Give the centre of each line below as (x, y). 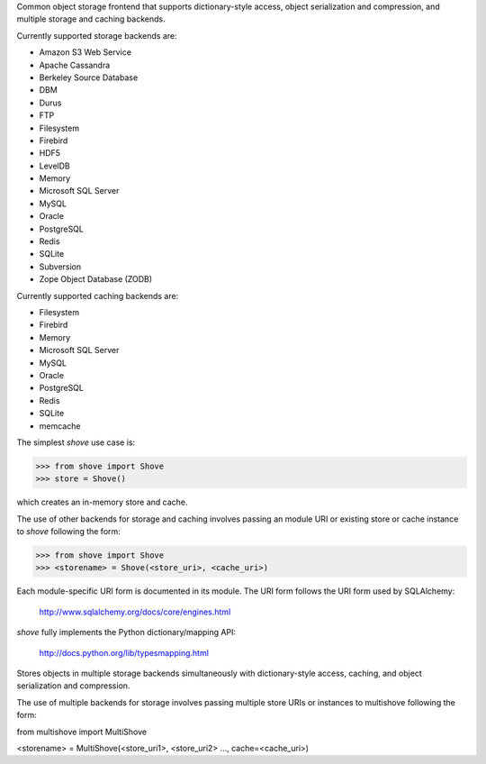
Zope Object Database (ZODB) (96, 279)
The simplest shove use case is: (76, 442)
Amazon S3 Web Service (85, 52)
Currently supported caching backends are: (98, 296)
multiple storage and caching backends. (91, 19)
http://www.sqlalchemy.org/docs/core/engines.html (135, 612)
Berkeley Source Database (89, 77)
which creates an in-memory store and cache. (102, 502)
